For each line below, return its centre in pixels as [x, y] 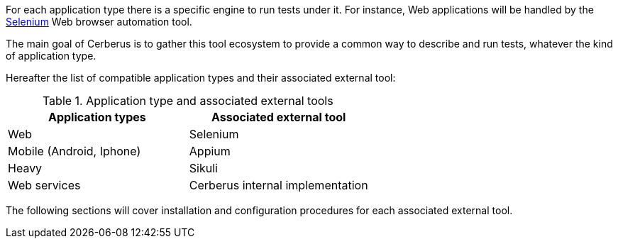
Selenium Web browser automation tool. [99, 22]
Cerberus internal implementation [278, 185]
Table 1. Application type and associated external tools [188, 101]
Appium [210, 151]
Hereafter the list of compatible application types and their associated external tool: [201, 78]
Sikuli [203, 168]
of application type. [51, 56]
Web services [44, 185]
